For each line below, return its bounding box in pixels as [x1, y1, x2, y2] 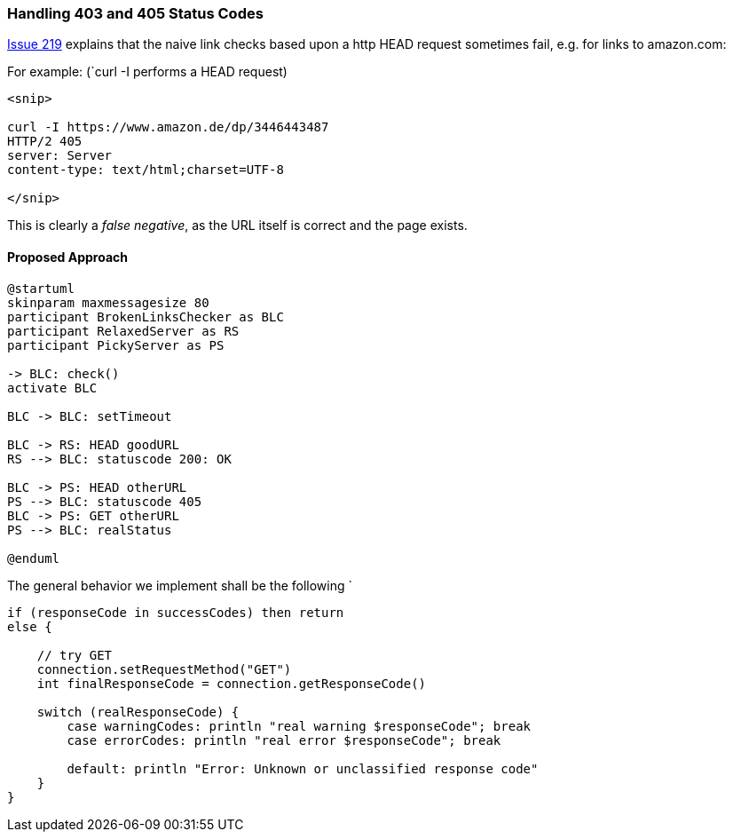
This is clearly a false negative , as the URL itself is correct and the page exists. [7, 218, 468, 233]
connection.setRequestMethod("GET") [36, 661, 292, 677]
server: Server [7, 148, 113, 163]
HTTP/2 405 [7, 134, 83, 149]
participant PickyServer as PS [7, 337, 225, 352]
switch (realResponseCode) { [36, 704, 240, 719]
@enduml [7, 550, 60, 566]
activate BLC [7, 380, 98, 395]
